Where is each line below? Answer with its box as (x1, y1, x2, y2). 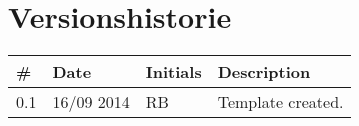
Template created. (217, 90, 344, 114)
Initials (145, 60, 202, 84)
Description (217, 60, 311, 84)
